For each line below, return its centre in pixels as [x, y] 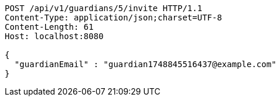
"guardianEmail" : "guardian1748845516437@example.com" [145, 64]
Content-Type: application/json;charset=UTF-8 [113, 18]
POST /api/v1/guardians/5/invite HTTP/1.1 [104, 8]
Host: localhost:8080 [54, 36]
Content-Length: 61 [49, 27]
